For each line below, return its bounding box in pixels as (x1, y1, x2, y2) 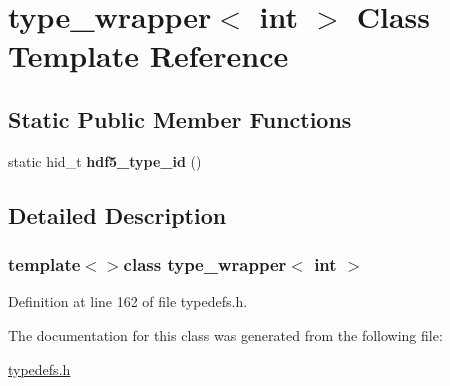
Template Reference (8, 35, 289, 76)
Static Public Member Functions (8, 103, 352, 134)
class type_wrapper (123, 252, 287, 277)
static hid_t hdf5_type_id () (8, 150, 202, 171)
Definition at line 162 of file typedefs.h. (8, 291, 248, 312)
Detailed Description (8, 199, 227, 230)
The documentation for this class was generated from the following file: (8, 324, 443, 345)
